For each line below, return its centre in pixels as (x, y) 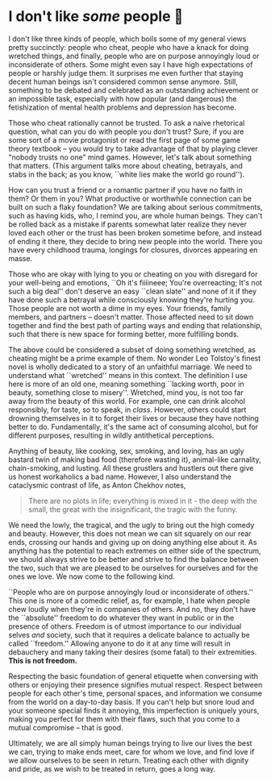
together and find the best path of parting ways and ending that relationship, (135, 325)
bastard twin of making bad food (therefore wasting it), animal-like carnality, (135, 460)
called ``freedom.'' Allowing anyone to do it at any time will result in (120, 643)
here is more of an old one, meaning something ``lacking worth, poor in (126, 384)
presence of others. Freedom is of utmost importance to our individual (125, 626)
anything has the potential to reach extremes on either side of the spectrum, (135, 551)
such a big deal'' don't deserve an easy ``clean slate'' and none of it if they (132, 291)
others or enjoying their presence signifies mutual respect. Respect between (135, 684)
